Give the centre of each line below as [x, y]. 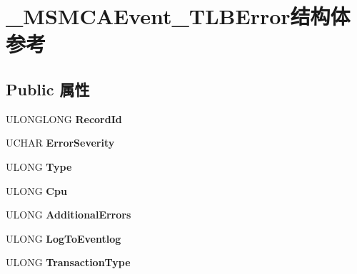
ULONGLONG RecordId [64, 118]
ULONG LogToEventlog [64, 238]
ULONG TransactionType [68, 262]
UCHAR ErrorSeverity [60, 143]
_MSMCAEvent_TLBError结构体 [178, 16]
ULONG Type [39, 166]
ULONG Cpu [36, 190]
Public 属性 [48, 89]
